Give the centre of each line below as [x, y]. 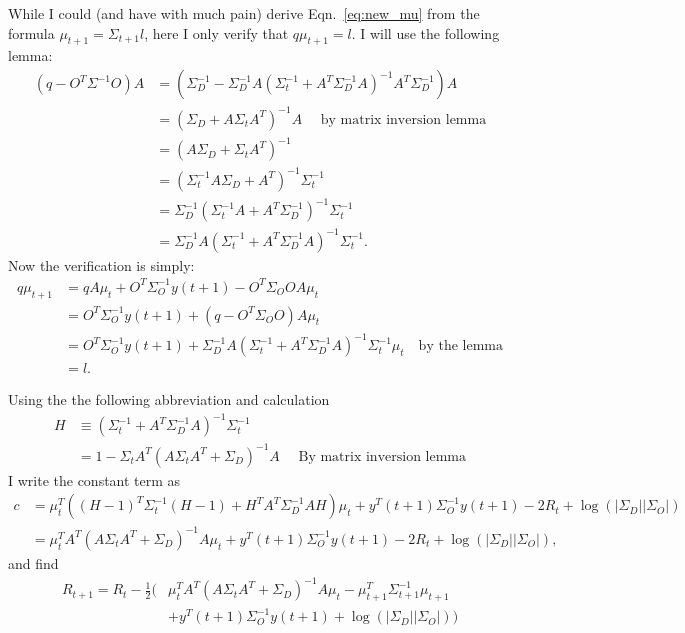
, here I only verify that [216, 32]
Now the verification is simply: [101, 264]
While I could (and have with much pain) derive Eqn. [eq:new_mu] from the [244, 13]
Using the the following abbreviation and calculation [169, 399]
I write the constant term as [94, 479]
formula [31, 32]
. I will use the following [425, 32]
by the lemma [460, 346]
